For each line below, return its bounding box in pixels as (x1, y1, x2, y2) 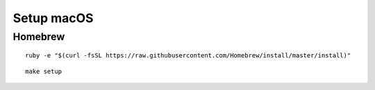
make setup (25, 67, 62, 75)
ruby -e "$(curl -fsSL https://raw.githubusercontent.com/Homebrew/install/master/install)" (25, 52, 351, 60)
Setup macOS (12, 10, 94, 26)
